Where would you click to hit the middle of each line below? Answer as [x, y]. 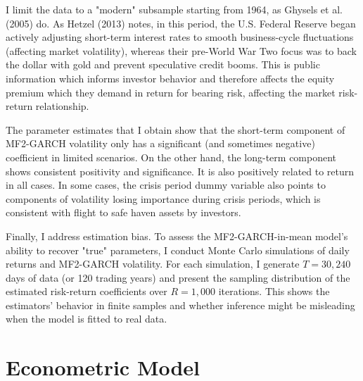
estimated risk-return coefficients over [87, 291]
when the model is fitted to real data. [87, 319]
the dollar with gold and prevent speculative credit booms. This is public [163, 64]
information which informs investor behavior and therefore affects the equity [170, 78]
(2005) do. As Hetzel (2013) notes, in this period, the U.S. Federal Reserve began [181, 23]
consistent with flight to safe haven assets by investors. [123, 212]
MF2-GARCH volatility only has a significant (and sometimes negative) [160, 143]
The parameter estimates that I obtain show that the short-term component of [176, 129]
